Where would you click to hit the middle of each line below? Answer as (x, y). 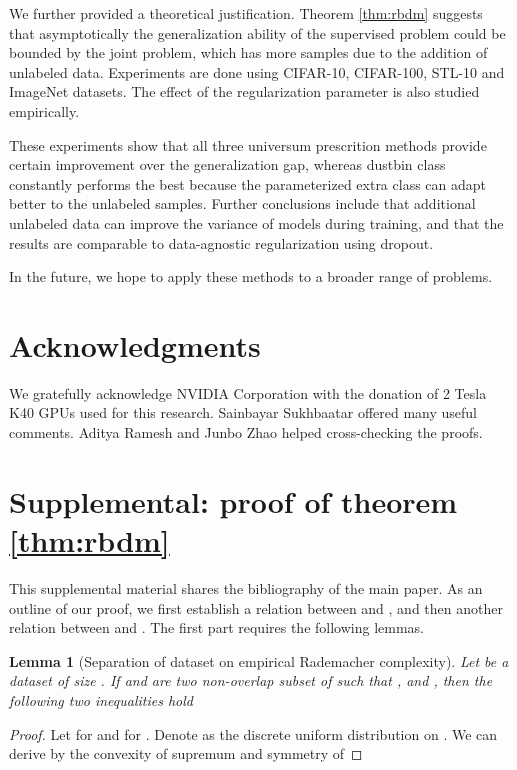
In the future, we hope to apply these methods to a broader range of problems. (251, 276)
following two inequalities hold (101, 699)
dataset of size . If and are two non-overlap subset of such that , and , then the (251, 680)
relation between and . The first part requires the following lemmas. (216, 627)
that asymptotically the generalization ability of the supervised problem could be (257, 32)
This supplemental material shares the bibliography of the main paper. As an (246, 587)
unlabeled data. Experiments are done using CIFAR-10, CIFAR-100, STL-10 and (257, 71)
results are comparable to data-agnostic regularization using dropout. (221, 242)
